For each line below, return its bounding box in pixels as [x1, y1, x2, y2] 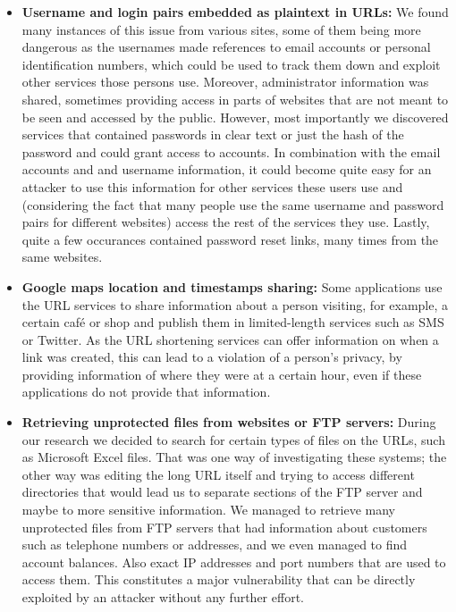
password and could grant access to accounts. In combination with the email [21, 142, 441, 161]
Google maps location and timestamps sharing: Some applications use [21, 277, 443, 296]
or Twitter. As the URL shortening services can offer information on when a [21, 330, 439, 348]
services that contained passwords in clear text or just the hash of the [21, 125, 404, 144]
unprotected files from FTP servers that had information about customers [21, 517, 427, 536]
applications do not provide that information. [21, 382, 271, 401]
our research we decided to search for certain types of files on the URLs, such [21, 430, 445, 449]
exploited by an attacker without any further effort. [21, 588, 304, 606]
